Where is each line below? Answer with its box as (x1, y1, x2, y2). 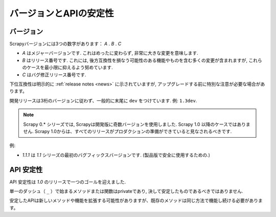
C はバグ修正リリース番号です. (22, 72, 86, 78)
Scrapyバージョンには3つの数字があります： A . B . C (9, 41, 122, 47)
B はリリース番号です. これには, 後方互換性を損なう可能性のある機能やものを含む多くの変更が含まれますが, (22, 57, 248, 63)
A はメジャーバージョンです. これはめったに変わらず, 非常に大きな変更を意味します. (22, 50, 199, 56)
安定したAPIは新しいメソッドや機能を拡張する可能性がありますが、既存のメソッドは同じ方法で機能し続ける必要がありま (9, 198, 263, 204)
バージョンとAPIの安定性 (9, 8, 114, 19)
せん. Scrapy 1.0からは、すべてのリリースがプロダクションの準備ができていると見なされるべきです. (23, 128, 232, 134)
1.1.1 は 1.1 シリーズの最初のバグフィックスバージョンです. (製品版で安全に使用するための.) (22, 151, 211, 158)
